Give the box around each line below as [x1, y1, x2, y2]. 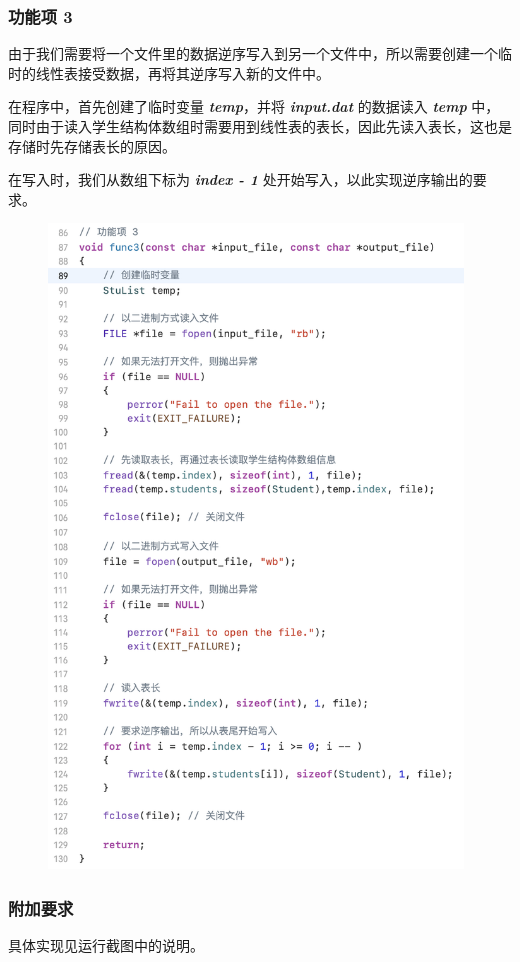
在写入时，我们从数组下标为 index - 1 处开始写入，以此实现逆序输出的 [8, 169, 473, 190]
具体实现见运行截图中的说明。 [8, 935, 204, 956]
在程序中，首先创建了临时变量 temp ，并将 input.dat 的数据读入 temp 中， [8, 96, 500, 117]
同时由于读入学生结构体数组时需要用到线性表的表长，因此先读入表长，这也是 [8, 116, 512, 136]
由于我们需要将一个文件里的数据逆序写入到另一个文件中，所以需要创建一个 [8, 43, 498, 64]
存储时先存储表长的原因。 [8, 135, 176, 156]
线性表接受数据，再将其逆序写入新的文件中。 [35, 62, 330, 83]
